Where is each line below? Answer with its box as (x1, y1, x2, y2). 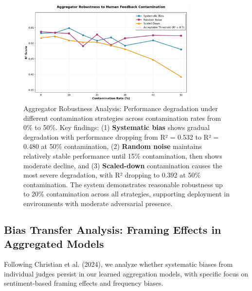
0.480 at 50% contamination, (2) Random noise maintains (23, 141, 202, 151)
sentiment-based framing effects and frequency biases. (4, 278, 163, 288)
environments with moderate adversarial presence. (23, 198, 173, 208)
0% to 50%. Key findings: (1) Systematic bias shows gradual (23, 122, 210, 132)
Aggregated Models (4, 236, 104, 251)
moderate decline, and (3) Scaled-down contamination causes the (23, 160, 222, 170)
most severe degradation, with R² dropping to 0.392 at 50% (23, 170, 201, 180)
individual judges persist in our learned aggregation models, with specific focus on (4, 268, 248, 278)
